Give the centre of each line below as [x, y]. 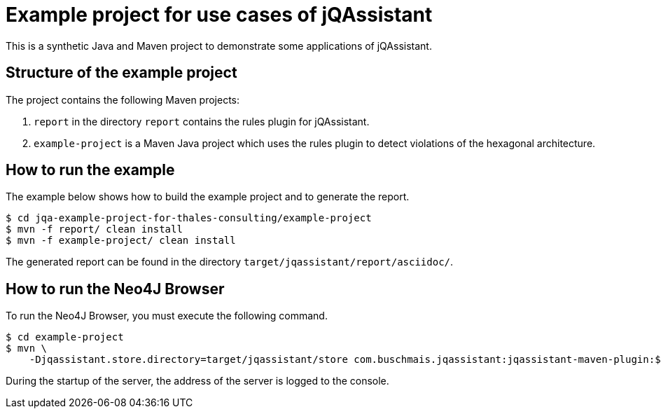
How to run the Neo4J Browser [115, 289]
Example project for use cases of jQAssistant [219, 15]
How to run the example [90, 170]
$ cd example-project [65, 337]
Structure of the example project [121, 73]
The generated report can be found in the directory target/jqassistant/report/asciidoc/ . [230, 262]
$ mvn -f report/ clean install [94, 229]
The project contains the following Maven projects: [123, 99]
